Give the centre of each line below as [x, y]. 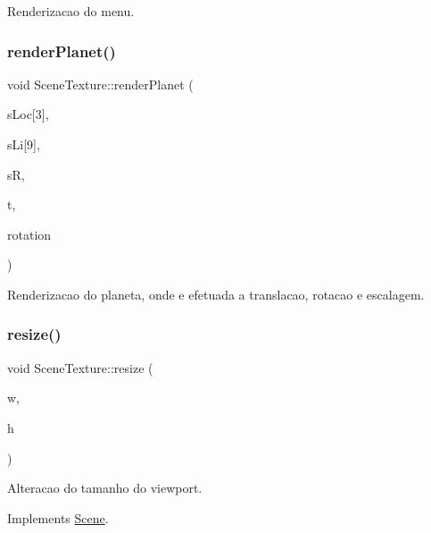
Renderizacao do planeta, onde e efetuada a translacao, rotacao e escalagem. [216, 294]
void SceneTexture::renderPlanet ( [100, 84]
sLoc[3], [28, 114]
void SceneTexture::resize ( [80, 367]
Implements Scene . [58, 517]
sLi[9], [24, 144]
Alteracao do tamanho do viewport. [105, 488]
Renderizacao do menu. [71, 11]
